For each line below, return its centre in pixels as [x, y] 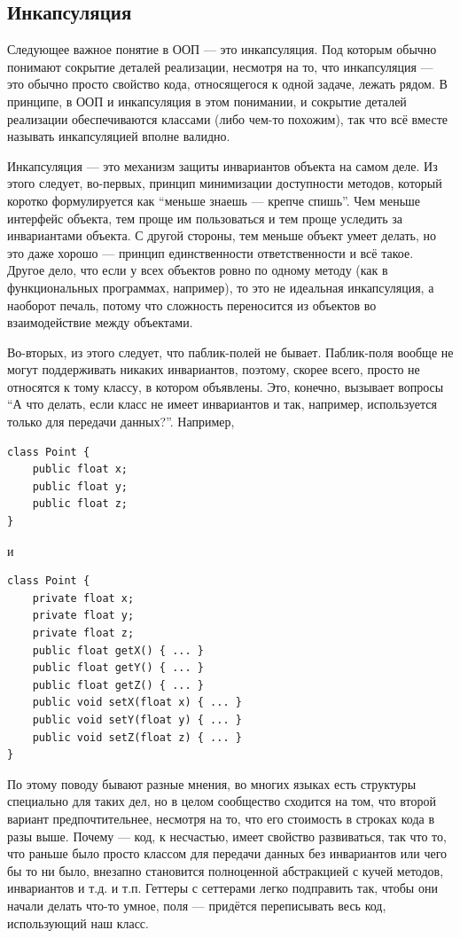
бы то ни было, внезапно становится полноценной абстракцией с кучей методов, [226, 870]
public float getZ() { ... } [118, 685]
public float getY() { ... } [118, 668]
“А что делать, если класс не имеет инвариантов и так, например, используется [222, 404]
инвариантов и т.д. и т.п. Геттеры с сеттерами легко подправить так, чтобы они [222, 888]
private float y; [83, 616]
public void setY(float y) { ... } [137, 719]
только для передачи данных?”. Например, [121, 422]
